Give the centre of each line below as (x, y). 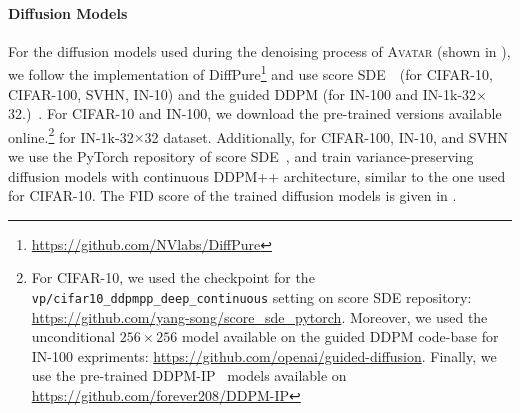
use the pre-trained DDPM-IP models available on (189, 375)
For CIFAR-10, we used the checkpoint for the (173, 277)
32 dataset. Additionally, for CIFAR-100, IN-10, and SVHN (326, 136)
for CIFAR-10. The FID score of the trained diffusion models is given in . (232, 195)
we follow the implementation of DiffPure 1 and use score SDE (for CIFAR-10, (250, 73)
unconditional (73, 336)
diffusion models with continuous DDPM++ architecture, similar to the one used (257, 175)
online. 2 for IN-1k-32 (71, 135)
